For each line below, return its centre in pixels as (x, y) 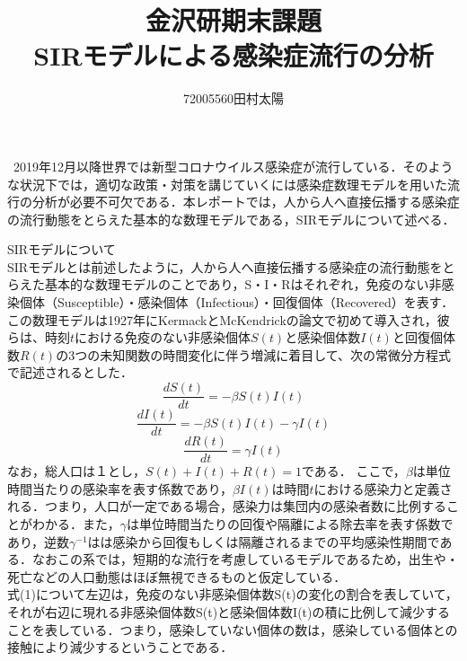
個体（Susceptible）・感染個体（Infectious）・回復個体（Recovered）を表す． (237, 302)
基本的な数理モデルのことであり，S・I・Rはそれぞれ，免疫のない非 (243, 284)
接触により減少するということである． (120, 647)
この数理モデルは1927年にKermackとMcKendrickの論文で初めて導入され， (222, 319)
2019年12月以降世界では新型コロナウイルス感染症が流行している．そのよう (233, 166)
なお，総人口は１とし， (76, 471)
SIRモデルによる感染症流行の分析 (233, 55)
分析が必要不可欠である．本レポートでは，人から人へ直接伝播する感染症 (246, 202)
